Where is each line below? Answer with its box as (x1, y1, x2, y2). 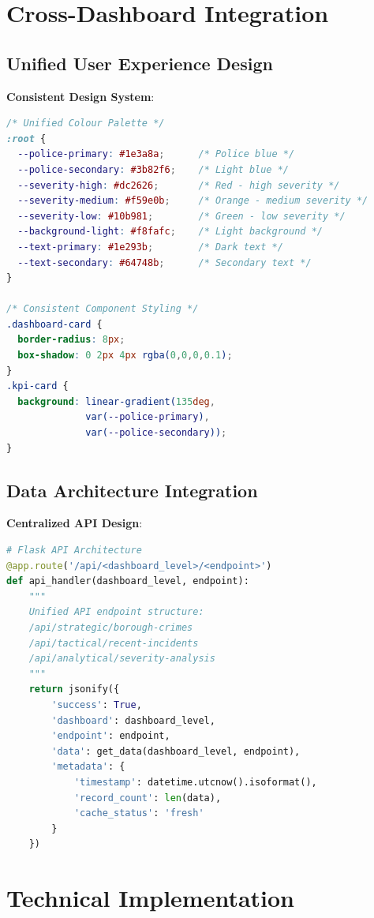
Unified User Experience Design (6, 51, 273, 75)
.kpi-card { (6, 380, 69, 392)
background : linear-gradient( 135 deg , (17, 395, 215, 407)
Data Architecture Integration (6, 478, 258, 502)
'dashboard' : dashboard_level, (51, 714, 215, 726)
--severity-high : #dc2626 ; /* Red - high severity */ (17, 179, 340, 191)
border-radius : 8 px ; (17, 334, 125, 346)
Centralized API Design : (6, 515, 143, 531)
